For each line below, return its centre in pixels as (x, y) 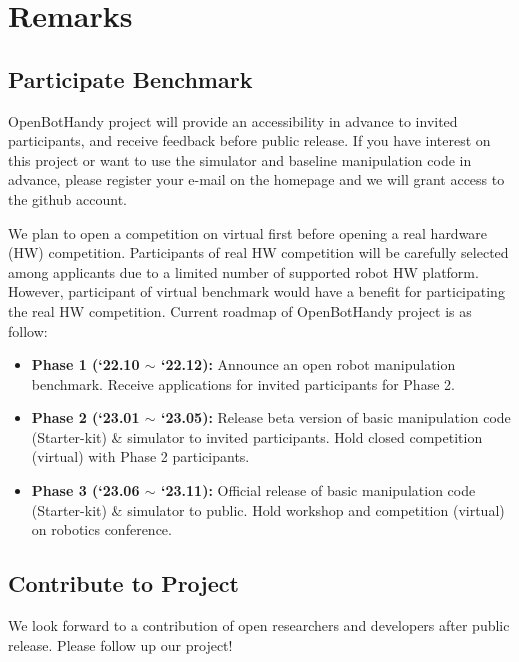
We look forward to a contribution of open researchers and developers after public (259, 625)
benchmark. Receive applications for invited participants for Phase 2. (243, 383)
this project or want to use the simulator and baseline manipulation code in (240, 159)
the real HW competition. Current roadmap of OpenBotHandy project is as (240, 310)
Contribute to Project (123, 583)
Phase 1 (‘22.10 (85, 364)
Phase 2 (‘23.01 (85, 417)
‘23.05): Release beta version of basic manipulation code (336, 417)
